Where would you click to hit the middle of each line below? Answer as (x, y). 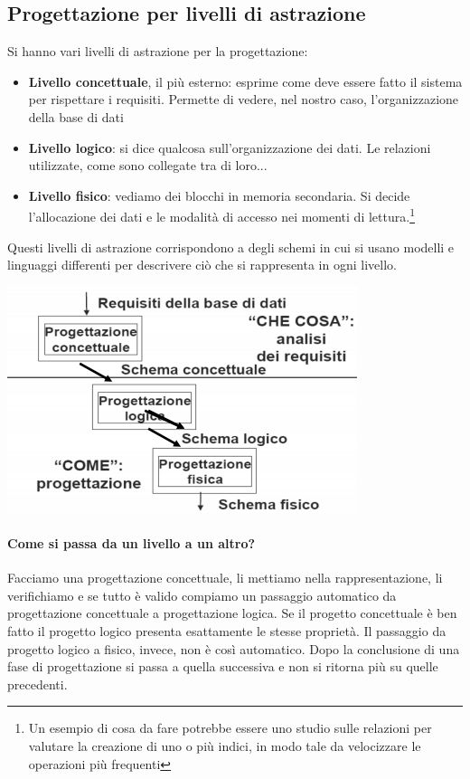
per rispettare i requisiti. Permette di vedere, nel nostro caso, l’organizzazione (244, 99)
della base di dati (76, 116)
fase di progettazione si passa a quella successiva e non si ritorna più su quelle (223, 666)
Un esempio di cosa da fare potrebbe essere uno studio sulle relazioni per (230, 728)
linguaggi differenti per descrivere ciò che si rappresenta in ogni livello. (202, 265)
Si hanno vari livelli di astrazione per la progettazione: (158, 51)
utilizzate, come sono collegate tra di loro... (148, 165)
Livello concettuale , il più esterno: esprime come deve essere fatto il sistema (245, 81)
